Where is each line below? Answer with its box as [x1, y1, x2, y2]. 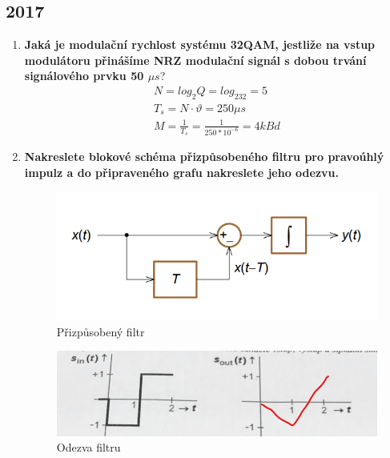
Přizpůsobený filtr [56, 323, 145, 339]
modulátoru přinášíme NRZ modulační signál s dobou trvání [24, 51, 367, 68]
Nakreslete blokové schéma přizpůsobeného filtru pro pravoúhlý [24, 148, 384, 165]
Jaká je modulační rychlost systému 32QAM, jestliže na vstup [24, 36, 376, 53]
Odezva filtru [56, 439, 121, 456]
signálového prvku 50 [24, 67, 144, 84]
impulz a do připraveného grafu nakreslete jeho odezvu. [24, 163, 339, 180]
